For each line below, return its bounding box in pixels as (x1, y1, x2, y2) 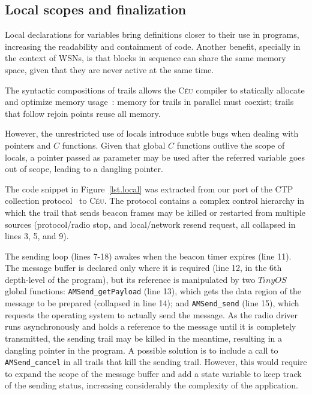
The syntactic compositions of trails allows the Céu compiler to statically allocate (5, 83, 305, 96)
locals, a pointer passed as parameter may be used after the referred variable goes (5, 150, 305, 163)
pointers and (5, 138, 51, 151)
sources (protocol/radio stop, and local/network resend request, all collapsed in (5, 218, 296, 230)
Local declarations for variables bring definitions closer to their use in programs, (5, 28, 299, 41)
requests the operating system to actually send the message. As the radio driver (5, 308, 298, 321)
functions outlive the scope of (176, 138, 285, 151)
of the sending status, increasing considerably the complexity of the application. (5, 379, 298, 391)
